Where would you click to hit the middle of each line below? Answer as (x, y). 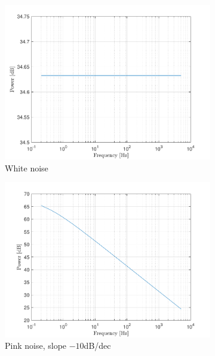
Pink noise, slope (36, 346)
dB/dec (97, 346)
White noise (27, 168)
